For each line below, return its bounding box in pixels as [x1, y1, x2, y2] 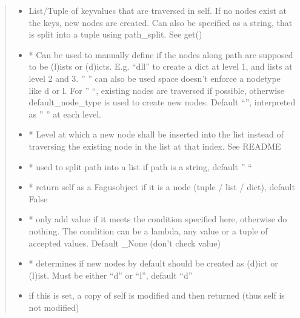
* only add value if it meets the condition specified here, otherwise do [28, 213, 287, 225]
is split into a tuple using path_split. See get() [28, 28, 202, 41]
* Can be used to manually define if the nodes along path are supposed [28, 48, 293, 61]
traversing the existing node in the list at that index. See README [28, 139, 281, 152]
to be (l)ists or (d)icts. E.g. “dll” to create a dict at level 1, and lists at [28, 60, 293, 73]
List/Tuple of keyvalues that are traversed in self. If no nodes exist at [28, 4, 287, 16]
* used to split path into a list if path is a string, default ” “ [28, 160, 252, 173]
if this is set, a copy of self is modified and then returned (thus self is [28, 289, 285, 302]
